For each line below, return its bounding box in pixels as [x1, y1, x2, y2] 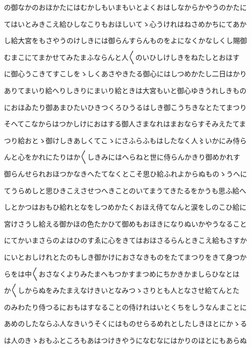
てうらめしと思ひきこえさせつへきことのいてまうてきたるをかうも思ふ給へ [4, 185, 247, 195]
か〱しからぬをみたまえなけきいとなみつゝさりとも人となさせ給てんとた [4, 285, 240, 295]
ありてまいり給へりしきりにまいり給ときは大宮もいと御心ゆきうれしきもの [4, 85, 247, 95]
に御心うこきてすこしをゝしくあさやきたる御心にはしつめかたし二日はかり [4, 68, 247, 79]
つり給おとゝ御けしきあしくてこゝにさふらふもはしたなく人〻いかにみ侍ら [4, 135, 247, 145]
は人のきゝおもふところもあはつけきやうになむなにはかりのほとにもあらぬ [4, 335, 247, 345]
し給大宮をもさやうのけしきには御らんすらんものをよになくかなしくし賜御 [4, 35, 247, 46]
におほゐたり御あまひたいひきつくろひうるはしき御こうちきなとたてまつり [4, 102, 247, 112]
